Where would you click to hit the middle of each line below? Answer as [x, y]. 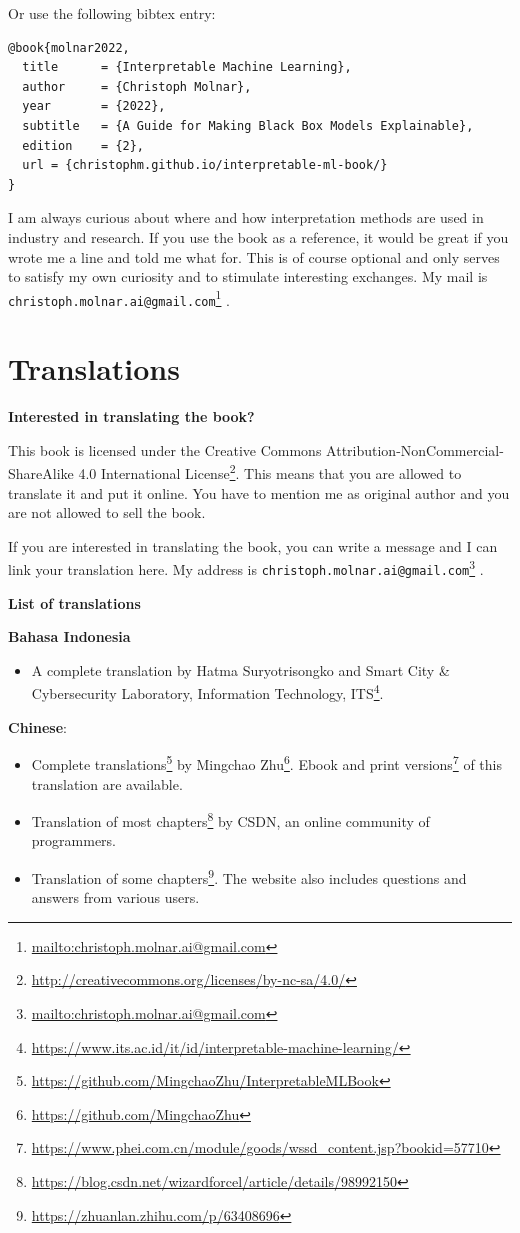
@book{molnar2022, [69, 47]
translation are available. [107, 783]
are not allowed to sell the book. [107, 512]
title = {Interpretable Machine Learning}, [187, 67]
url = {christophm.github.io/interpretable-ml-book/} [205, 165]
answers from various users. [115, 897]
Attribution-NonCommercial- [415, 449]
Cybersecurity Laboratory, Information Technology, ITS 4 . [207, 692]
